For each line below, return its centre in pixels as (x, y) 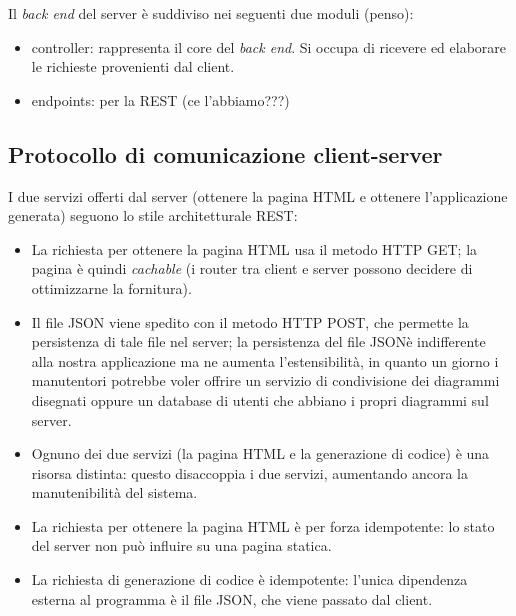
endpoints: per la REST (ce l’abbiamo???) (160, 99)
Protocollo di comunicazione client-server (225, 153)
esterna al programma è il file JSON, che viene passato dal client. (232, 598)
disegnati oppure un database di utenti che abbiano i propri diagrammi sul (260, 399)
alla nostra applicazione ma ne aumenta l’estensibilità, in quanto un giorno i (265, 360)
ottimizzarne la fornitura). (111, 287)
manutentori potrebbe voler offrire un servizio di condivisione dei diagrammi (265, 380)
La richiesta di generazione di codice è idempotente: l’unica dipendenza (249, 579)
